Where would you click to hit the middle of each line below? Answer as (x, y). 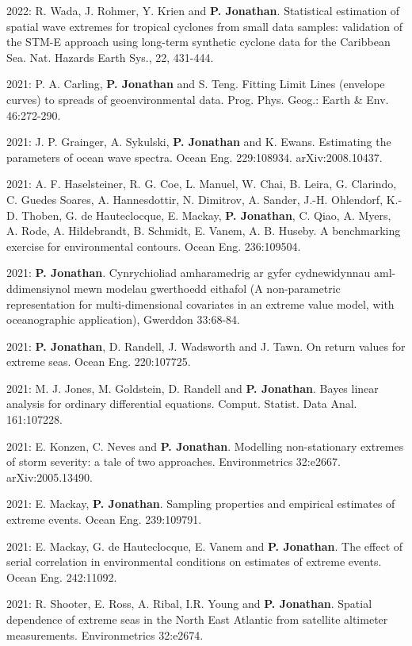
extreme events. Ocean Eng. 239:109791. (104, 519)
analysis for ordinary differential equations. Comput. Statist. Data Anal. (182, 404)
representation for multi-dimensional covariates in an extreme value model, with (200, 304)
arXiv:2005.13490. (50, 477)
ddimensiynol (38, 288)
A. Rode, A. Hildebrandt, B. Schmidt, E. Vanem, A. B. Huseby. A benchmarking (204, 231)
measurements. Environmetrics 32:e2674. (105, 634)
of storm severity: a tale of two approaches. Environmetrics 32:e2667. (174, 461)
